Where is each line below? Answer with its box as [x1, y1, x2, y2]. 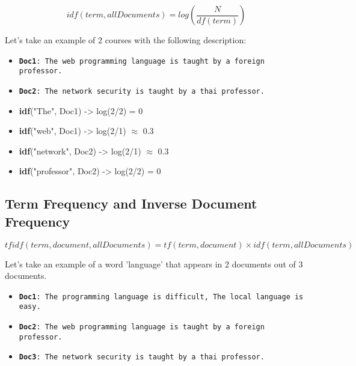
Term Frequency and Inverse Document [5, 194, 257, 213]
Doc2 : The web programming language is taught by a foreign [19, 323, 265, 332]
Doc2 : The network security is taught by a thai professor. [19, 87, 265, 96]
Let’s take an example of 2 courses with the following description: [5, 34, 247, 46]
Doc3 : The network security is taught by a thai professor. [19, 353, 265, 362]
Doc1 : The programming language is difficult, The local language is [19, 292, 304, 301]
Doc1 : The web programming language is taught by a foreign [19, 56, 265, 66]
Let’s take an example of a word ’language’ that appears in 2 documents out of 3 [5, 257, 303, 270]
